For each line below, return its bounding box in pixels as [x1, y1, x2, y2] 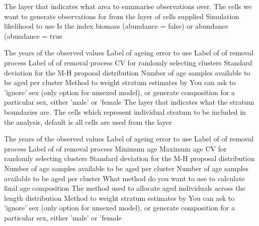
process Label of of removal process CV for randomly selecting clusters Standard [4, 57, 252, 67]
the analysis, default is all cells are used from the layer [4, 116, 172, 127]
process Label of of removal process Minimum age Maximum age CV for [4, 143, 227, 154]
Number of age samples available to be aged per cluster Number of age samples [4, 163, 248, 173]
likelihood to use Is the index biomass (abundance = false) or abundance [4, 21, 228, 31]
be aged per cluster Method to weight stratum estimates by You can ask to [4, 77, 236, 88]
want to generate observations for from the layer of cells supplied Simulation [4, 11, 239, 21]
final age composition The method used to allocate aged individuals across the [4, 183, 245, 193]
